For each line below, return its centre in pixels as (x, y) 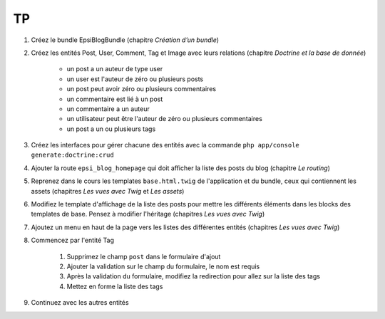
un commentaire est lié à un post (115, 99)
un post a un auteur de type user (115, 69)
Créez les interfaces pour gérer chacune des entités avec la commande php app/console (165, 145)
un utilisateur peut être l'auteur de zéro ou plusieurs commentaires (165, 119)
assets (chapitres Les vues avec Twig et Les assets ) (108, 191)
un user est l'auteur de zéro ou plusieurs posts (135, 79)
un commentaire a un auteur (108, 109)
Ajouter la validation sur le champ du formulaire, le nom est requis (163, 266)
